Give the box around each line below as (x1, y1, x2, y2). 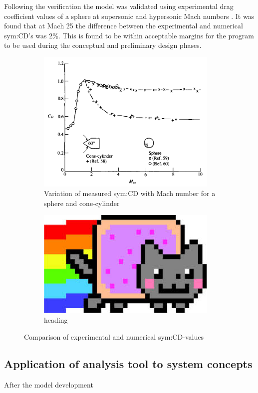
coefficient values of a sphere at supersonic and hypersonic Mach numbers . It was (4, 10, 255, 21)
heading (44, 315, 68, 325)
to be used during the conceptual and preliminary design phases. (4, 40, 202, 50)
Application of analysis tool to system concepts (4, 356, 253, 371)
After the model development (4, 379, 93, 390)
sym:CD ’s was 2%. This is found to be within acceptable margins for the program (4, 30, 254, 40)
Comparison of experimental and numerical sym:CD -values (24, 331, 204, 342)
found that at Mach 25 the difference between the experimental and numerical (4, 20, 243, 31)
